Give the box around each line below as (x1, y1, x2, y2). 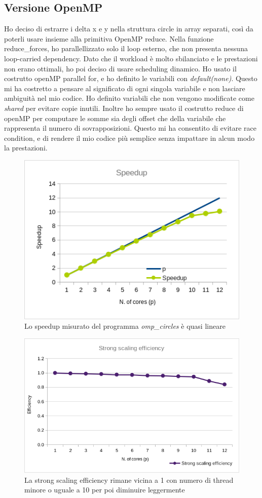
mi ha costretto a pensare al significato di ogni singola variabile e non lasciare (4, 83, 245, 93)
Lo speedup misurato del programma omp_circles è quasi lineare (24, 321, 226, 331)
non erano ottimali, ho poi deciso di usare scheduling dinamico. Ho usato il (4, 63, 237, 73)
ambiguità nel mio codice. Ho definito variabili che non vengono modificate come (4, 93, 254, 103)
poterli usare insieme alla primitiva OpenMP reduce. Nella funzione (4, 33, 214, 44)
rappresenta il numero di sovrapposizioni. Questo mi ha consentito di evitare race (4, 123, 257, 133)
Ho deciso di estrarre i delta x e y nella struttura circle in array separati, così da (4, 23, 253, 34)
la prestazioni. (4, 142, 48, 153)
